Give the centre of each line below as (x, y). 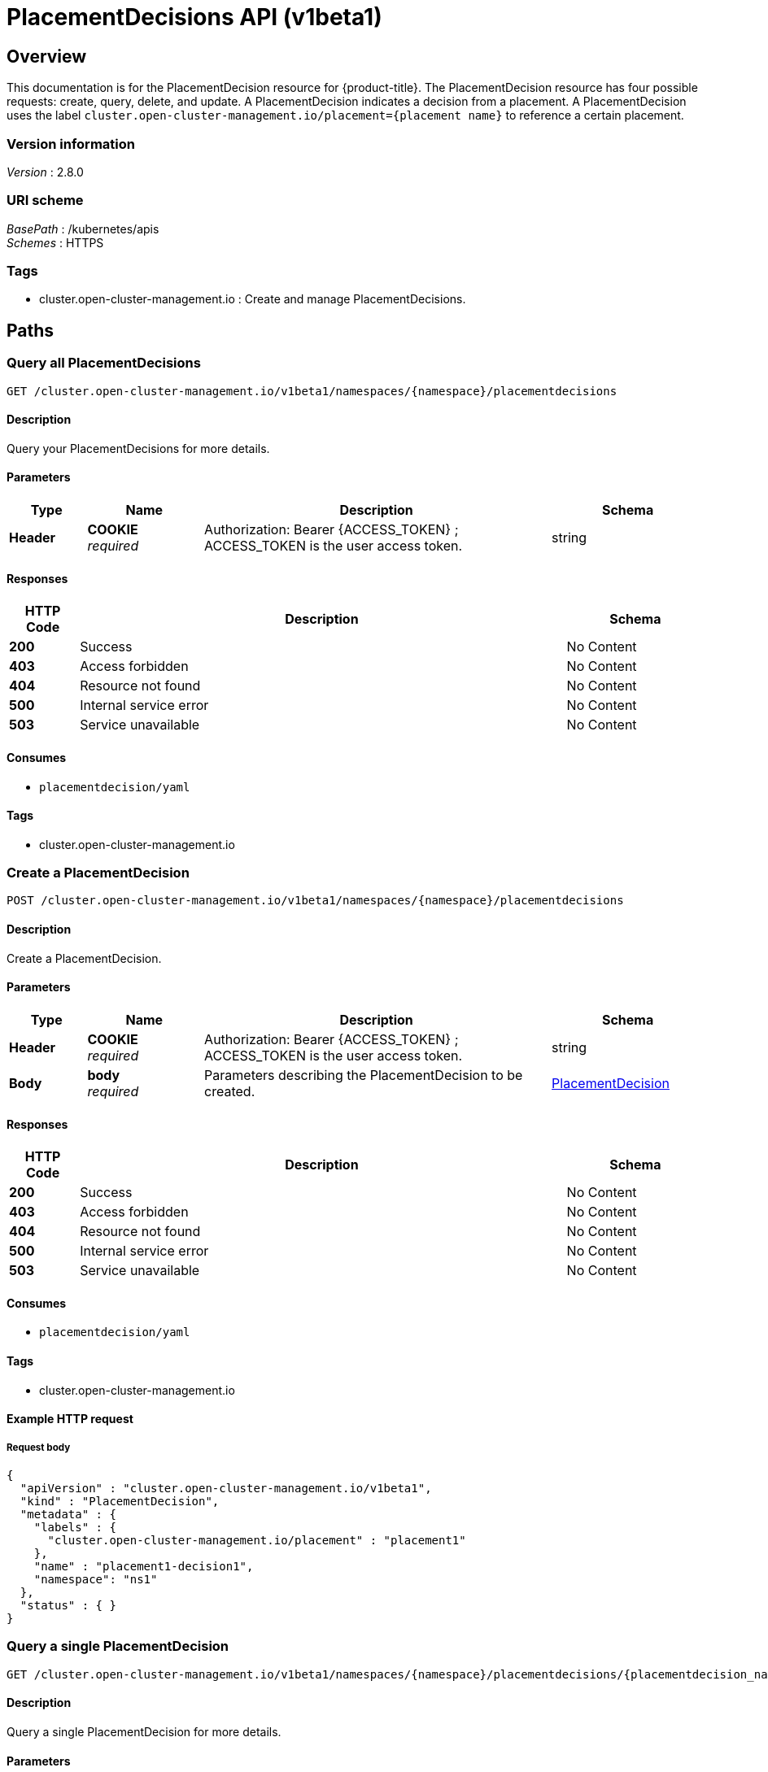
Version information (71, 144)
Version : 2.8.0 (45, 172)
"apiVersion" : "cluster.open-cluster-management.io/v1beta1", (226, 1488)
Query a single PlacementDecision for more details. (144, 1731)
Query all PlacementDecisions (104, 363)
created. (230, 1091)
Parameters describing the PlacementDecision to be (364, 1075)
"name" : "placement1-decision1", (144, 1566)
